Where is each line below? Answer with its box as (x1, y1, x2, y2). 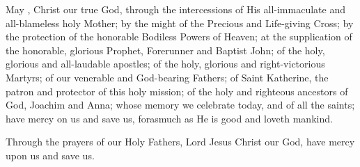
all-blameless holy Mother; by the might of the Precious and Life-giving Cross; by (6, 15, 354, 30)
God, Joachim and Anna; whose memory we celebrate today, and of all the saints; (6, 97, 355, 112)
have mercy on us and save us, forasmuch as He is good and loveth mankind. (6, 111, 333, 125)
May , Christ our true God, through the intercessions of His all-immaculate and (6, 2, 345, 16)
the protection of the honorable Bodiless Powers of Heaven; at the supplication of (6, 29, 352, 44)
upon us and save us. (6, 148, 95, 162)
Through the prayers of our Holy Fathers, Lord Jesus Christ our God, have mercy (6, 134, 355, 149)
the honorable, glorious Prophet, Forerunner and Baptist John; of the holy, (6, 42, 325, 57)
